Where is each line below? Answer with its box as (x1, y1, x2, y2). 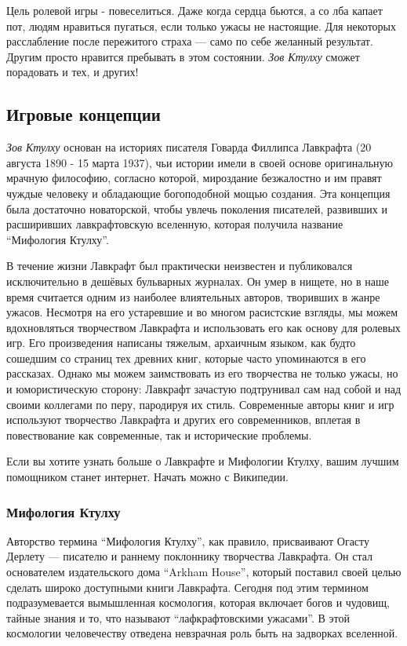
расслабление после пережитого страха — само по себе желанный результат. (6, 33, 373, 49)
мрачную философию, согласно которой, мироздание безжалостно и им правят (6, 170, 382, 186)
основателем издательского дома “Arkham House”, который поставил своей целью (6, 564, 402, 580)
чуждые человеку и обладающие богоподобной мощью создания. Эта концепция (6, 184, 391, 201)
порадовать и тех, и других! (6, 64, 139, 80)
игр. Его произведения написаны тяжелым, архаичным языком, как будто (6, 334, 356, 351)
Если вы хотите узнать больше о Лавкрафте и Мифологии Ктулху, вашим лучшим (6, 453, 399, 469)
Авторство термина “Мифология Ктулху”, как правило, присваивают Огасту (6, 532, 370, 549)
